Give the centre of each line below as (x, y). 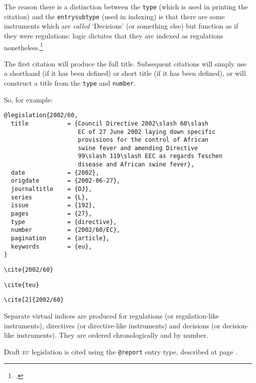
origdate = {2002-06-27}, (66, 181)
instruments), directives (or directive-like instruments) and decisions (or (112, 325)
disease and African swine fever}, (136, 165)
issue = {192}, (53, 206)
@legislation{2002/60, (41, 115)
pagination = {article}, (60, 239)
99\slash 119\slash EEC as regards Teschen (150, 156)
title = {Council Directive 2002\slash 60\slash (110, 123)
